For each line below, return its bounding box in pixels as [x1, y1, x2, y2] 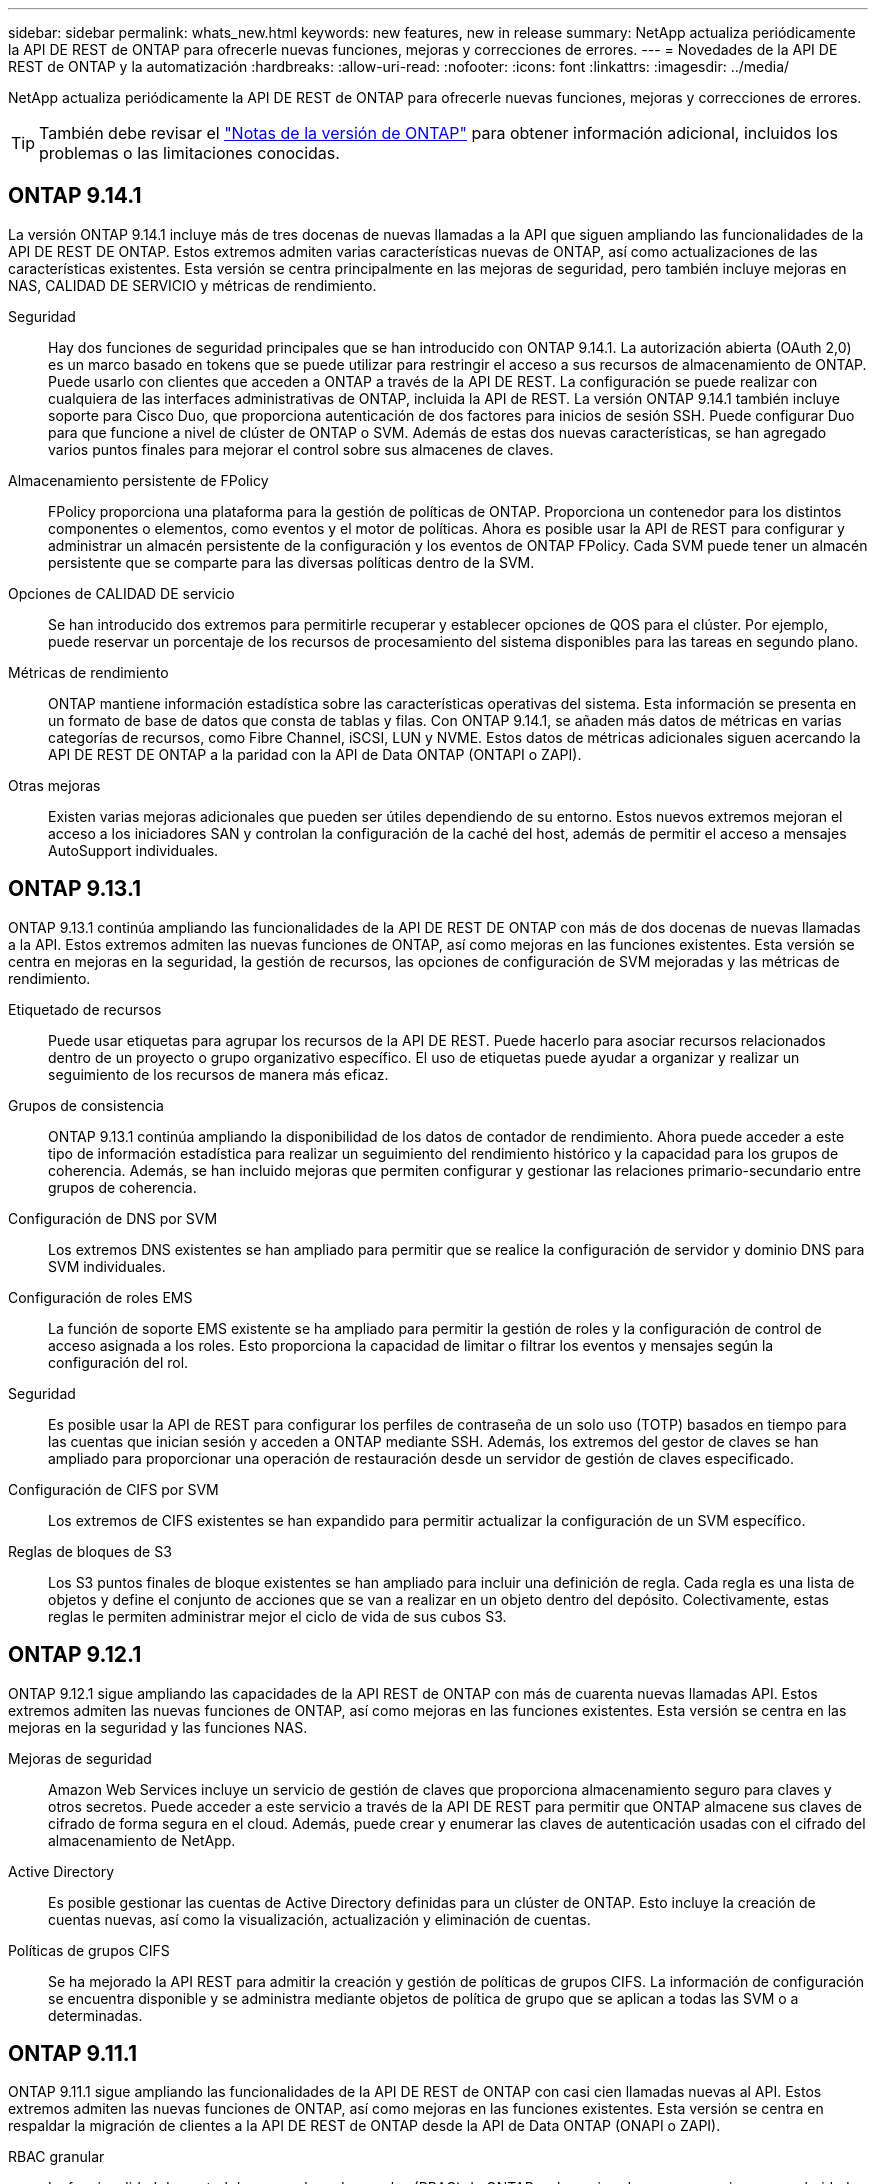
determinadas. [48, 2006, 143, 2024]
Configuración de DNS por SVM [8, 1209, 218, 1227]
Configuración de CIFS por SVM [8, 1480, 219, 1498]
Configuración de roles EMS [8, 1288, 193, 1306]
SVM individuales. [48, 1257, 166, 1275]
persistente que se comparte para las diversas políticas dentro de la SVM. [48, 553, 535, 571]
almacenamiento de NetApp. [48, 1831, 236, 1849]
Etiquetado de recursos [8, 1000, 162, 1018]
